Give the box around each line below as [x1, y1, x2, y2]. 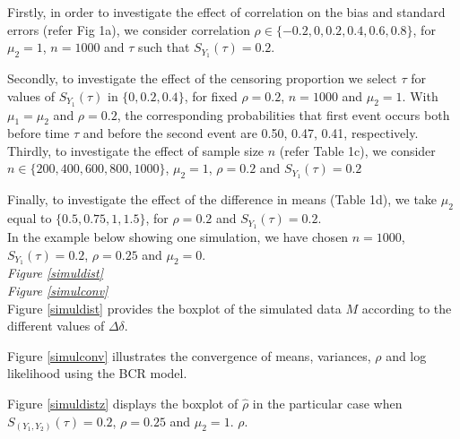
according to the [361, 298, 452, 317]
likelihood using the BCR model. [7, 364, 187, 383]
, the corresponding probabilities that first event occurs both [117, 105, 450, 124]
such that [138, 38, 190, 56]
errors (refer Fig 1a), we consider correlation [7, 20, 250, 39]
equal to [7, 209, 52, 228]
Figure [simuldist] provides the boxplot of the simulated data [7, 298, 342, 317]
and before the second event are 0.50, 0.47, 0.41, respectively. [82, 124, 419, 142]
